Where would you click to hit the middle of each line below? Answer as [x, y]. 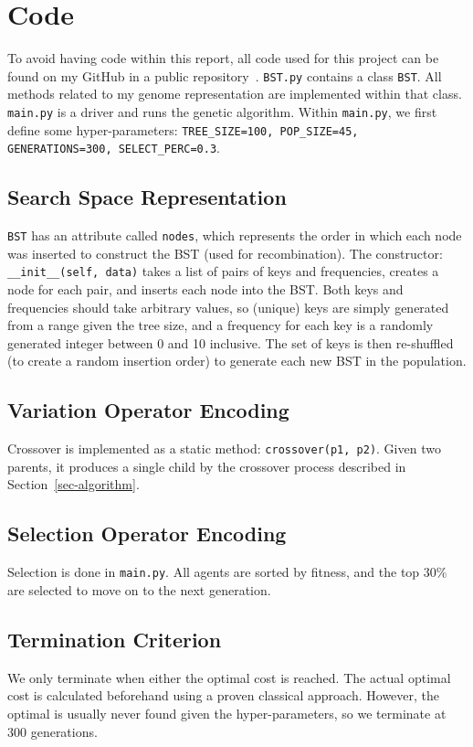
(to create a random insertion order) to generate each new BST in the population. [237, 361]
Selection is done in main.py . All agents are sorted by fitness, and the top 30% [227, 572]
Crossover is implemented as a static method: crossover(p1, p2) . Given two [224, 448]
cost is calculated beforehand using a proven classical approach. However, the [224, 695]
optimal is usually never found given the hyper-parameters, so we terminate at [227, 713]
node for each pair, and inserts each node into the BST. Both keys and [205, 289]
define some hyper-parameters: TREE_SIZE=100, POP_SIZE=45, [183, 129]
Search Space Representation [147, 197]
